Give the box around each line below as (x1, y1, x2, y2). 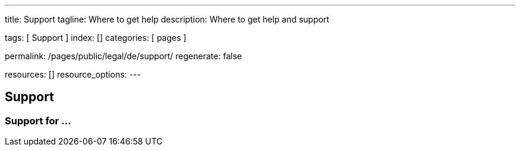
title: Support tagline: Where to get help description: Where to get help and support (5, 14, 329, 24)
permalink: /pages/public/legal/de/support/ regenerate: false (5, 51, 242, 61)
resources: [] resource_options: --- (5, 69, 141, 79)
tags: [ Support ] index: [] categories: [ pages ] (5, 33, 186, 43)
